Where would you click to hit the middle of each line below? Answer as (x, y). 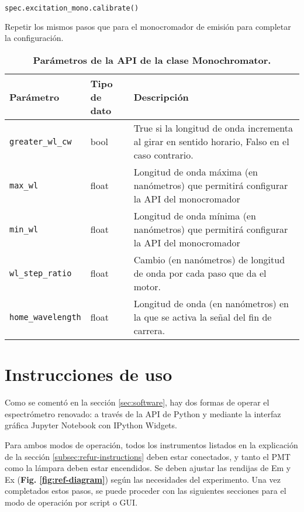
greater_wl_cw (41, 141)
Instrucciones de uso (89, 374)
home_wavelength (45, 317)
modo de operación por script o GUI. (71, 502)
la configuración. (34, 38)
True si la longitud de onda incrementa (213, 128)
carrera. (149, 331)
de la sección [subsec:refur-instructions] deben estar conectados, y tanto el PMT (148, 456)
